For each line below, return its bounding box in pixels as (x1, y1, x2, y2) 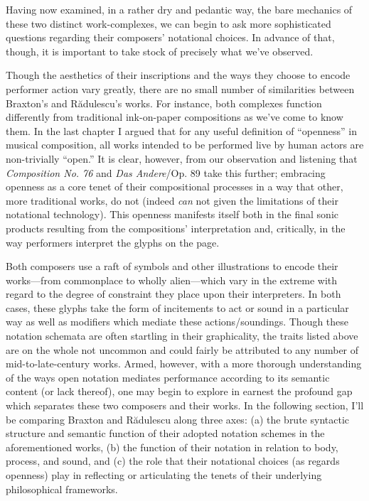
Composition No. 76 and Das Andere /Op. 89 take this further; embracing (6, 165, 326, 180)
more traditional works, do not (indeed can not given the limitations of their (6, 193, 338, 208)
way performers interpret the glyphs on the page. (6, 235, 220, 249)
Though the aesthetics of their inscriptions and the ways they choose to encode (6, 68, 351, 82)
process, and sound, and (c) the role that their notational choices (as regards (6, 453, 340, 468)
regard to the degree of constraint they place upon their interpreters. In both (6, 286, 341, 301)
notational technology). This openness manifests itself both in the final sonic (6, 207, 339, 222)
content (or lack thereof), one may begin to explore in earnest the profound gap (6, 384, 353, 399)
